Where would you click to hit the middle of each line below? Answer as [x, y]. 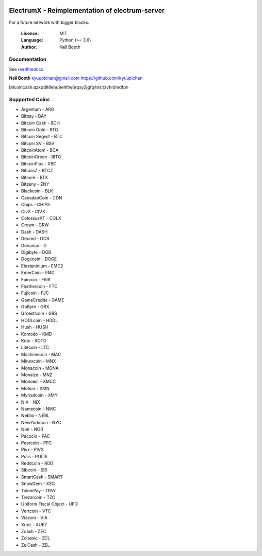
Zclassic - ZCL [36, 538]
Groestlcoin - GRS [39, 313]
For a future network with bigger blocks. [49, 22]
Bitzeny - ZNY [35, 184]
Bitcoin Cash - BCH [41, 123]
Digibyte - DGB [36, 252]
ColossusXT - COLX [41, 218]
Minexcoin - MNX [39, 361]
